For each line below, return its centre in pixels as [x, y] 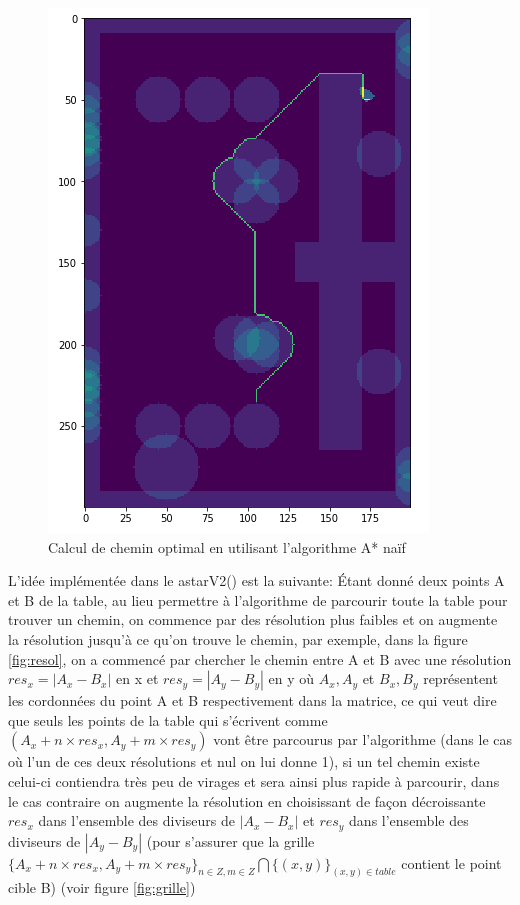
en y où [291, 678]
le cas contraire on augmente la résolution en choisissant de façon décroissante [247, 800]
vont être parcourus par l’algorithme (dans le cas [362, 739]
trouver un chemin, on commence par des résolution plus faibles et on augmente [253, 619]
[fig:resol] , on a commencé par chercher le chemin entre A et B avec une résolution [260, 658]
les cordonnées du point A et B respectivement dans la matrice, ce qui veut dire [252, 700]
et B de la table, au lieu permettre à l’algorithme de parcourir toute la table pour [258, 599]
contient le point [451, 862]
